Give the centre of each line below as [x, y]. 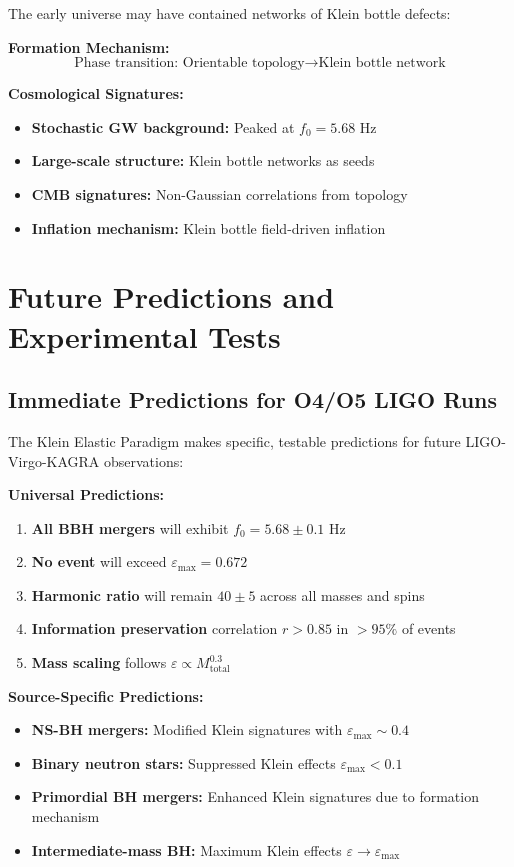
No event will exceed [99, 561]
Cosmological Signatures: [96, 93]
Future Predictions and [171, 296]
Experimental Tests [144, 335]
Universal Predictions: [86, 494]
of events [428, 628]
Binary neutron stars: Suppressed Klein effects [183, 762]
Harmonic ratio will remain [122, 594]
